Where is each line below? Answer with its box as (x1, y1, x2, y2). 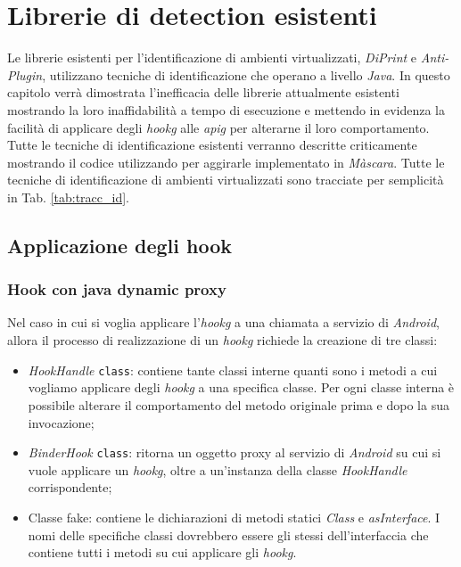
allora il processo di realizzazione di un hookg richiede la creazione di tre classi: (7, 331, 438, 349)
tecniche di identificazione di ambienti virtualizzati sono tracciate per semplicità (7, 170, 444, 189)
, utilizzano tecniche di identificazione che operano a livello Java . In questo (42, 65, 450, 84)
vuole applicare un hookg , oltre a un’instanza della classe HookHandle (28, 460, 407, 479)
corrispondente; (28, 478, 112, 497)
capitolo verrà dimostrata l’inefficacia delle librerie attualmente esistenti (7, 83, 399, 102)
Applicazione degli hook (7, 231, 232, 259)
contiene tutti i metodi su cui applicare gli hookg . (28, 543, 297, 562)
